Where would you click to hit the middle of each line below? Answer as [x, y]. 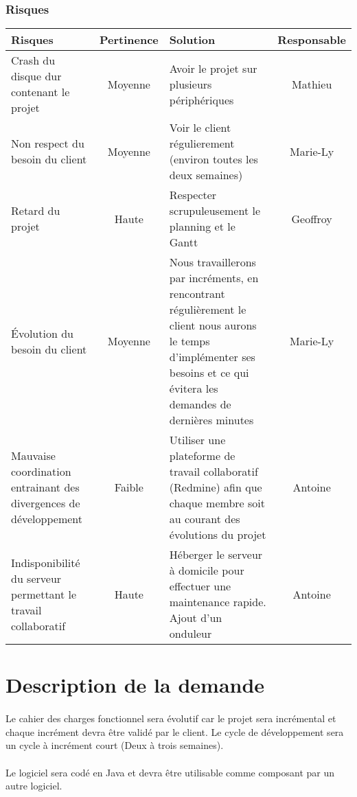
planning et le [202, 227]
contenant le [41, 92]
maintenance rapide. [218, 602]
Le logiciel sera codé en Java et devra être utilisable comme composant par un [170, 772]
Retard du [36, 211]
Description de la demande [135, 685]
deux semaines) [206, 175]
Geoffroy [312, 218]
